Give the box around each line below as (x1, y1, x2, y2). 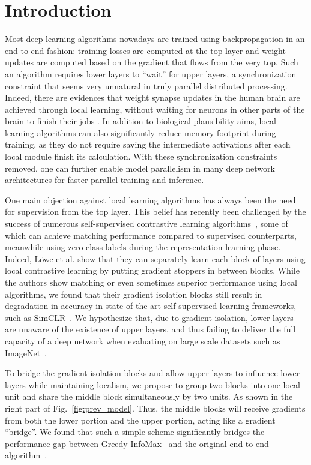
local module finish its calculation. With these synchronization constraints (5, 150, 277, 163)
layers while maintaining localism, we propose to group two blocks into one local (5, 378, 300, 391)
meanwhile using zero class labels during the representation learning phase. (5, 241, 281, 253)
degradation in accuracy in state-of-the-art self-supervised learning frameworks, (5, 299, 297, 312)
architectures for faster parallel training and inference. (5, 173, 204, 186)
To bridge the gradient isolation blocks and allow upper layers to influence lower (5, 367, 300, 379)
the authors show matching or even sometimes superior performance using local (5, 276, 297, 288)
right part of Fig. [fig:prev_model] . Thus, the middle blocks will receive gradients (5, 401, 306, 414)
